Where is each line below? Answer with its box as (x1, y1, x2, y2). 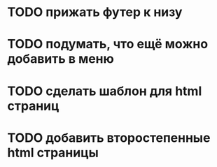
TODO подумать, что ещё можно (7, 36, 209, 52)
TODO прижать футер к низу (7, 4, 183, 20)
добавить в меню (7, 51, 114, 67)
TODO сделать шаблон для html (7, 83, 202, 99)
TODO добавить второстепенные (7, 130, 211, 145)
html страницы (7, 145, 99, 161)
